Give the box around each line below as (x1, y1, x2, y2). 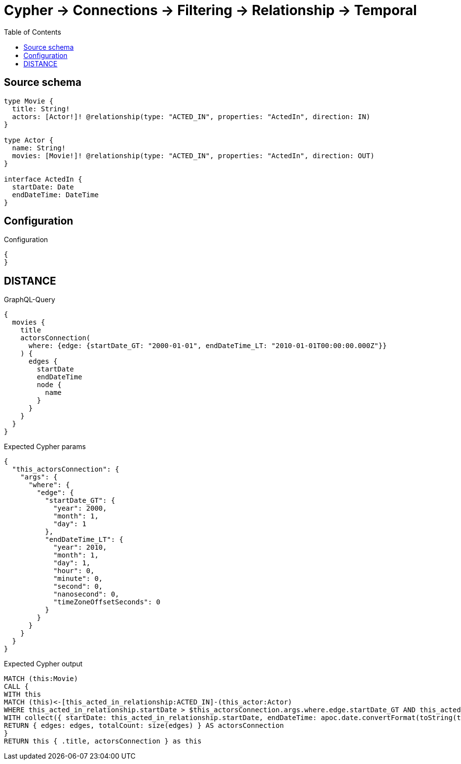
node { (37, 381, 62, 389)
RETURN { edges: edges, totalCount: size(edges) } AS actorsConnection (4, 722, 284, 730)
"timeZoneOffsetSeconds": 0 (53, 598, 161, 606)
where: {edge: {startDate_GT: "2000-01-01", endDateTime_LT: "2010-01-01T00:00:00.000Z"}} (28, 342, 387, 350)
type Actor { (4, 136, 54, 144)
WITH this (4, 690, 41, 699)
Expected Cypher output (4, 660, 83, 668)
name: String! (12, 144, 66, 152)
